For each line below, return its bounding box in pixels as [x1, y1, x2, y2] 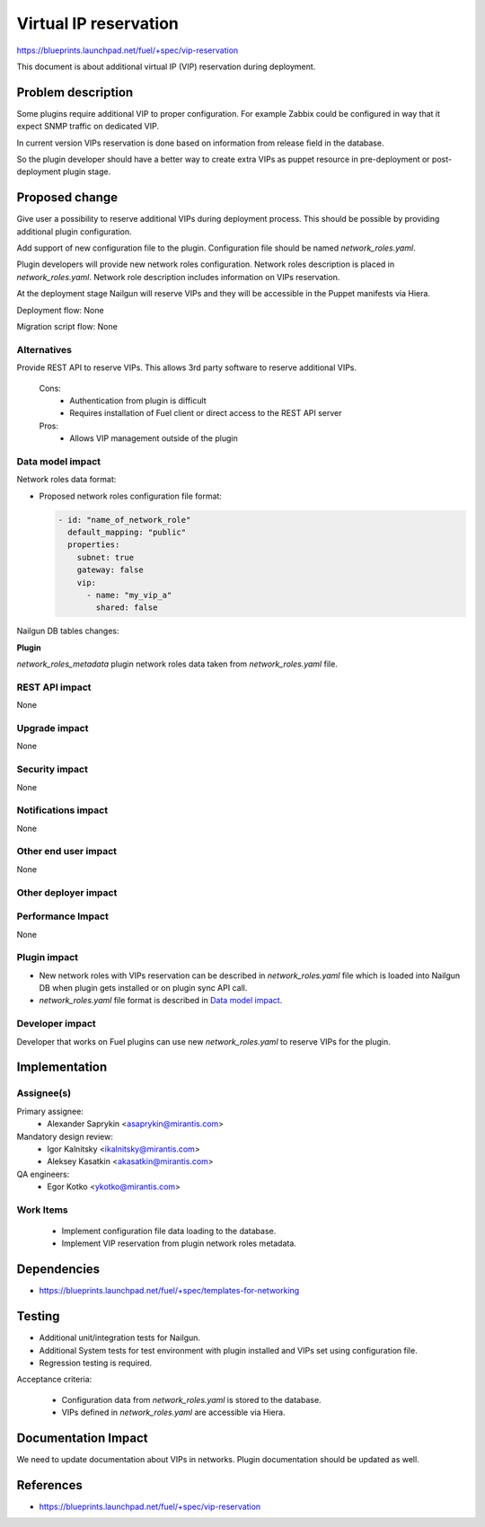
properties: [67, 540, 120, 550]
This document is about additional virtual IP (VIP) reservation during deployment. [16, 61, 316, 72]
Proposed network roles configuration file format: [39, 490, 222, 501]
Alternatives [16, 343, 72, 356]
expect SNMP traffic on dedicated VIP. [16, 121, 159, 132]
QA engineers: [16, 1169, 70, 1179]
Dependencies [16, 1262, 101, 1277]
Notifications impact [16, 804, 108, 816]
